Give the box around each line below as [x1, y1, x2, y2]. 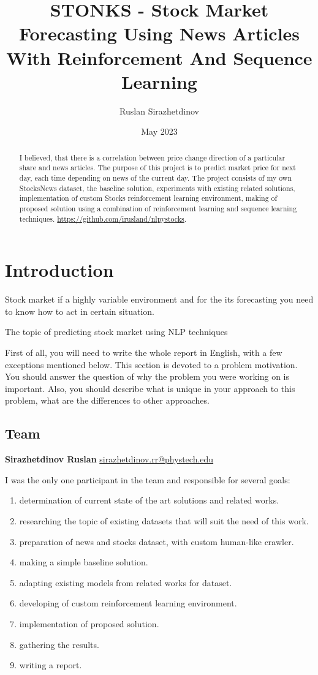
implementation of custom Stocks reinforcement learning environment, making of [19, 193, 278, 203]
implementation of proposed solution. [19, 617, 159, 630]
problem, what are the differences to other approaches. [5, 394, 210, 407]
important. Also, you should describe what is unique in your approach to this [5, 382, 295, 394]
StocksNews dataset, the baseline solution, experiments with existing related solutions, [19, 183, 295, 193]
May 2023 [141, 125, 178, 138]
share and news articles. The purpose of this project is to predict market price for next [19, 162, 296, 173]
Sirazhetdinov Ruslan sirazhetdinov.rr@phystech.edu [5, 453, 214, 466]
